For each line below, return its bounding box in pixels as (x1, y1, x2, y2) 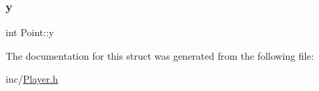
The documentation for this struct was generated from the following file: (6, 48, 314, 63)
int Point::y (6, 25, 54, 40)
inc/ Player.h (6, 72, 59, 86)
